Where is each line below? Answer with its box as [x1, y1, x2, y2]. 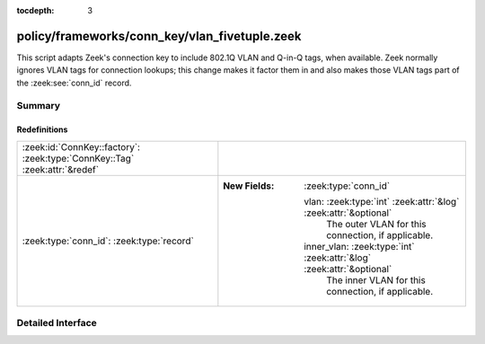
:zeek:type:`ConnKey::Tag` [22, 152, 135, 164]
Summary [16, 100, 61, 112]
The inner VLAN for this [326, 274, 426, 287]
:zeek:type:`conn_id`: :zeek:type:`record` [22, 234, 195, 247]
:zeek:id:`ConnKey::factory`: [22, 140, 141, 153]
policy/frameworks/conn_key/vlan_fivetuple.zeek [16, 28, 302, 44]
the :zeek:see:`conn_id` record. [16, 77, 132, 88]
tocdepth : [16, 5, 55, 15]
